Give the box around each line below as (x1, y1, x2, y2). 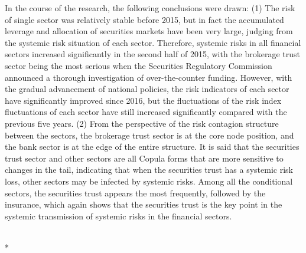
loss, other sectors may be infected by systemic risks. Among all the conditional (5, 175, 293, 187)
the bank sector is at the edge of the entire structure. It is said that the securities (5, 140, 300, 153)
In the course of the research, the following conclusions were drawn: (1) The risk (5, 2, 295, 14)
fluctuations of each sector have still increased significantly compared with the (5, 106, 287, 118)
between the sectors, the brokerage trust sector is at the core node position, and (5, 129, 294, 141)
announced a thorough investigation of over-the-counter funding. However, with (5, 71, 292, 83)
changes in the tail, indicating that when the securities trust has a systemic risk (5, 163, 293, 176)
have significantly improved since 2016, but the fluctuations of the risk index (5, 94, 282, 106)
